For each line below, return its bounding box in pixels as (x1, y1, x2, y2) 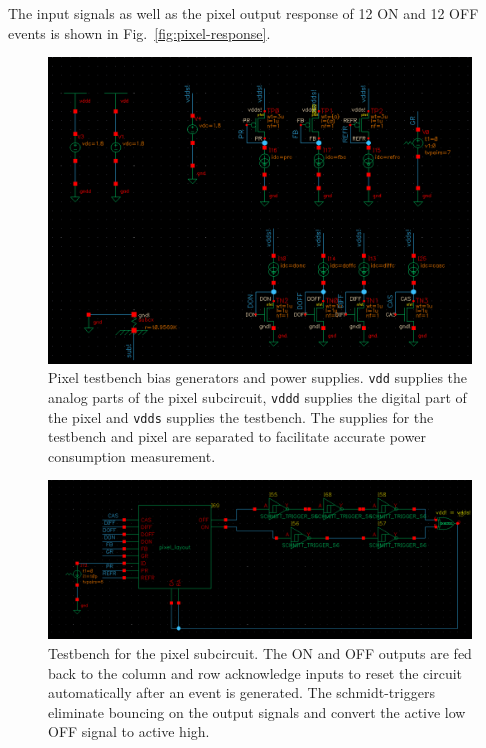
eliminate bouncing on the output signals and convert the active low (48, 701, 466, 722)
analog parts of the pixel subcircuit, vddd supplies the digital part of (48, 386, 467, 407)
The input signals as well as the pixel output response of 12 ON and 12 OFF (8, 3, 479, 23)
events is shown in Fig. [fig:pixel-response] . (8, 22, 271, 43)
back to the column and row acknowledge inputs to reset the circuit (48, 662, 463, 683)
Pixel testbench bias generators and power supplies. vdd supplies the (48, 367, 468, 388)
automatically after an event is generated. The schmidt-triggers (48, 682, 435, 703)
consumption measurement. (48, 445, 216, 466)
